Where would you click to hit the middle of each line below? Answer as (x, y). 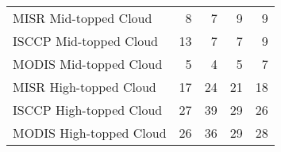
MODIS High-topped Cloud (90, 133)
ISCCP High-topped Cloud (88, 110)
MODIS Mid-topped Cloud (88, 64)
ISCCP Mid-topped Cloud (85, 41)
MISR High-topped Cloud (85, 87)
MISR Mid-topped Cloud (83, 18)
